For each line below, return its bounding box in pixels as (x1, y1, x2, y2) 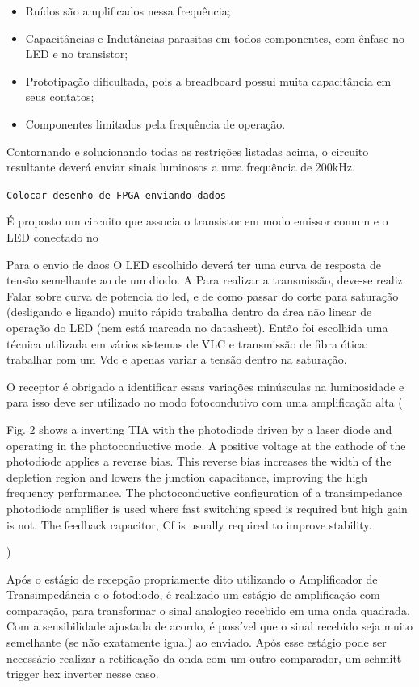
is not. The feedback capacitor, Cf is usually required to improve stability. (6, 516, 372, 533)
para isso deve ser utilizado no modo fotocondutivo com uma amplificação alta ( (6, 394, 403, 411)
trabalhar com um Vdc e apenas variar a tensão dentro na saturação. (6, 351, 347, 368)
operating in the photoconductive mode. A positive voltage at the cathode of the (6, 436, 406, 453)
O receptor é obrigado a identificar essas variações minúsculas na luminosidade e (6, 377, 404, 394)
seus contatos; (25, 88, 94, 105)
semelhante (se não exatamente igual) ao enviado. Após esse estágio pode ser (6, 634, 387, 651)
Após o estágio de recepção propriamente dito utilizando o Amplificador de (6, 570, 378, 587)
